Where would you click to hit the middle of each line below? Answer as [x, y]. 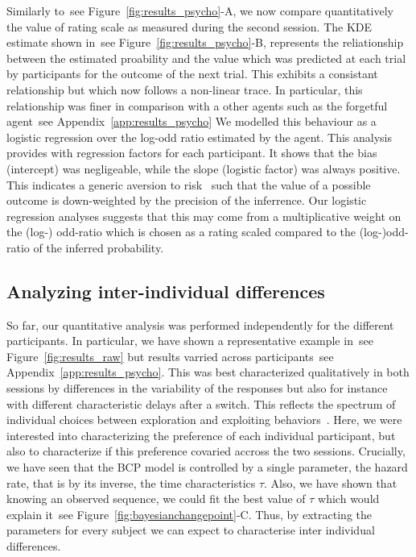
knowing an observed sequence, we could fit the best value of [156, 499]
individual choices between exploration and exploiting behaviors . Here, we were [204, 420]
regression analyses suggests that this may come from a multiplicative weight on [204, 216]
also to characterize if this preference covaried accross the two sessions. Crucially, [206, 451]
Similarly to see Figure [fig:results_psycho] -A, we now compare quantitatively [200, 10]
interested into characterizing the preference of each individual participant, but [201, 435]
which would [349, 499]
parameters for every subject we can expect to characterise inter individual [191, 530]
